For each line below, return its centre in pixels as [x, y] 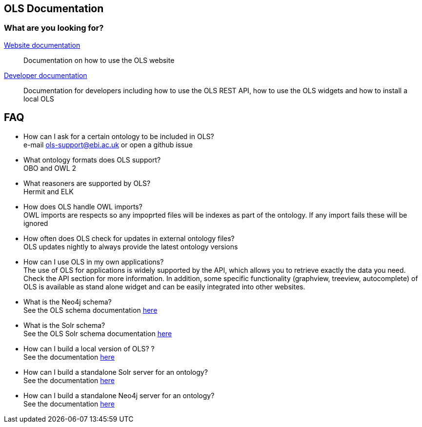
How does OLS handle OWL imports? [83, 206]
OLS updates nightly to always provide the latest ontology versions [131, 246]
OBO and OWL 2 [50, 168]
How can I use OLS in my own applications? [94, 262]
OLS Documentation [54, 9]
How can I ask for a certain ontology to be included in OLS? [119, 136]
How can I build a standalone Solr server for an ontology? [116, 372]
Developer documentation [46, 75]
